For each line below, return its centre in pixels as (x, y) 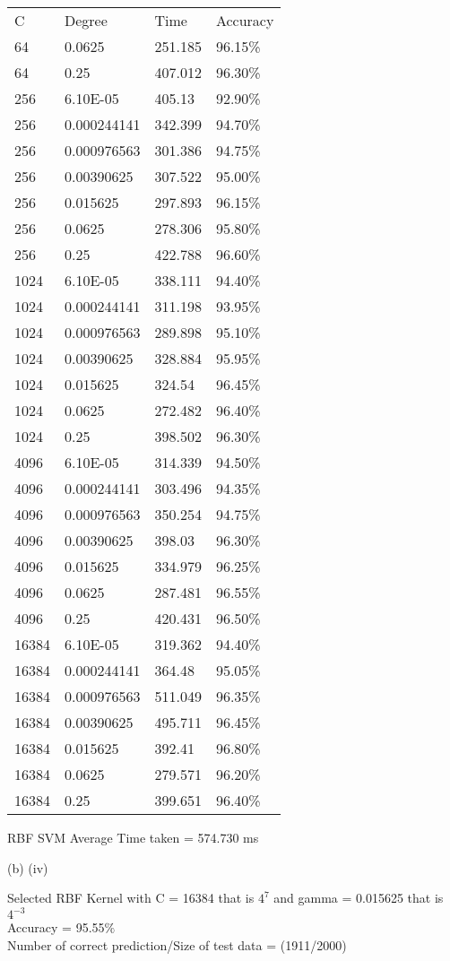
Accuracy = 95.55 (56, 927)
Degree (86, 20)
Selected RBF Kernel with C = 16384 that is (131, 898)
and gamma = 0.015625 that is (359, 898)
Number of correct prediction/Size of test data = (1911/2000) (177, 944)
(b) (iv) (28, 867)
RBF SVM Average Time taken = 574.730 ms (133, 837)
